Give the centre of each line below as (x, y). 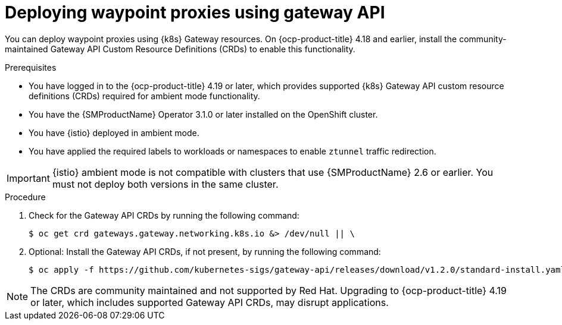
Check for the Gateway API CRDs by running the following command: (164, 215)
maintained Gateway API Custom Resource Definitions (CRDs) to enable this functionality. (180, 49)
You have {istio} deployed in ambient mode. (114, 132)
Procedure (25, 197)
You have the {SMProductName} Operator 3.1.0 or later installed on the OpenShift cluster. (203, 114)
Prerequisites (31, 67)
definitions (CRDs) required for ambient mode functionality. (144, 96)
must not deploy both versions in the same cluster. (165, 184)
